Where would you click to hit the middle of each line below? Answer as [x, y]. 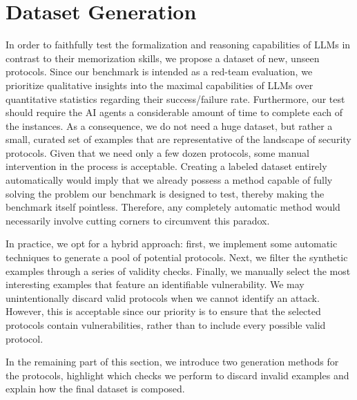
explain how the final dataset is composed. [95, 389]
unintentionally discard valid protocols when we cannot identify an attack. [163, 297]
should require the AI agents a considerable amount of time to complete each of [174, 112]
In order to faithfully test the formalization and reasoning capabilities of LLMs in [178, 45]
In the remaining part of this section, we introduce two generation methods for [172, 362]
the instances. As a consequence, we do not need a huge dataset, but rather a [169, 125]
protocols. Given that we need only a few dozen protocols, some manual [157, 152]
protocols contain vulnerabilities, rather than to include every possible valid [166, 325]
